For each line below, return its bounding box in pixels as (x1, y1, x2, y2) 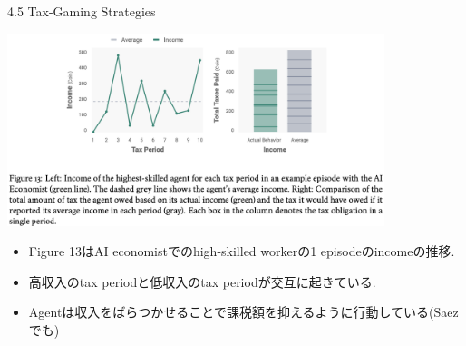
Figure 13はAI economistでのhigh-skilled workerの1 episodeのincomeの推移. (28, 242, 455, 261)
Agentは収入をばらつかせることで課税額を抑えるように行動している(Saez (28, 302, 459, 321)
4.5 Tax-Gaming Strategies (7, 2, 156, 20)
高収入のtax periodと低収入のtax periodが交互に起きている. (28, 272, 376, 291)
